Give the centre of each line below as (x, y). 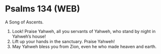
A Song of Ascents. (24, 22)
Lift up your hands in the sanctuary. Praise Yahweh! (63, 41)
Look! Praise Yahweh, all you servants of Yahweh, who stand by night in (84, 31)
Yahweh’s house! (29, 36)
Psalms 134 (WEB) (42, 9)
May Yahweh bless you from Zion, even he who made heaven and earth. (84, 46)
